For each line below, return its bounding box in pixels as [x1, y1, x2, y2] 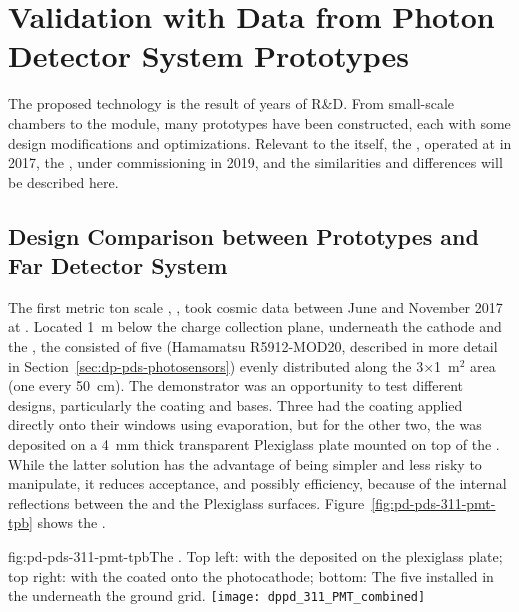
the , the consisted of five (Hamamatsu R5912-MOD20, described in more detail [8, 336, 498, 357]
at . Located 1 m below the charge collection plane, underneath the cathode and [8, 316, 502, 337]
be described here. [8, 171, 119, 192]
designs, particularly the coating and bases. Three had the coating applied [8, 394, 463, 415]
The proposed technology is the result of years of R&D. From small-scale [8, 93, 455, 114]
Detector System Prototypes [8, 35, 409, 76]
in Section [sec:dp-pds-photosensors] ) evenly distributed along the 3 [8, 355, 424, 376]
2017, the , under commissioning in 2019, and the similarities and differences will [8, 152, 503, 173]
